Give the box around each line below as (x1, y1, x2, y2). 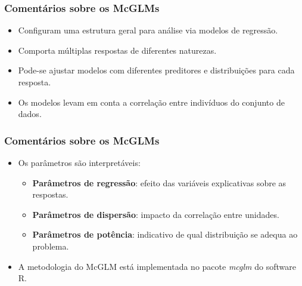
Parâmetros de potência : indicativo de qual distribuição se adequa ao (32, 228, 298, 241)
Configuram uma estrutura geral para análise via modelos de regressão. (18, 24, 278, 36)
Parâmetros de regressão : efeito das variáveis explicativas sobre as (32, 176, 287, 189)
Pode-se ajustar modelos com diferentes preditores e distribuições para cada (18, 64, 295, 76)
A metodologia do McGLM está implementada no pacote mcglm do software (18, 260, 296, 272)
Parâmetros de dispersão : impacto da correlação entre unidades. (32, 208, 279, 220)
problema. (32, 239, 69, 252)
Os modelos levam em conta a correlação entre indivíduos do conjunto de (18, 96, 285, 108)
